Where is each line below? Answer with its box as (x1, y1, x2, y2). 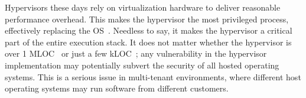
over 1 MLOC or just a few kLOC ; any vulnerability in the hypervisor (5, 47, 267, 60)
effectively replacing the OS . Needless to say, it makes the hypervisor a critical (5, 24, 292, 37)
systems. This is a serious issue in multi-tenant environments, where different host (5, 70, 301, 83)
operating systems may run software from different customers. (5, 82, 229, 94)
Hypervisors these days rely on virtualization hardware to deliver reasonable (5, 1, 281, 13)
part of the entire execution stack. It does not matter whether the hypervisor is (5, 35, 292, 48)
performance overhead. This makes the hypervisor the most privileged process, (5, 12, 289, 25)
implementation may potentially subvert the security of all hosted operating (5, 58, 279, 71)
